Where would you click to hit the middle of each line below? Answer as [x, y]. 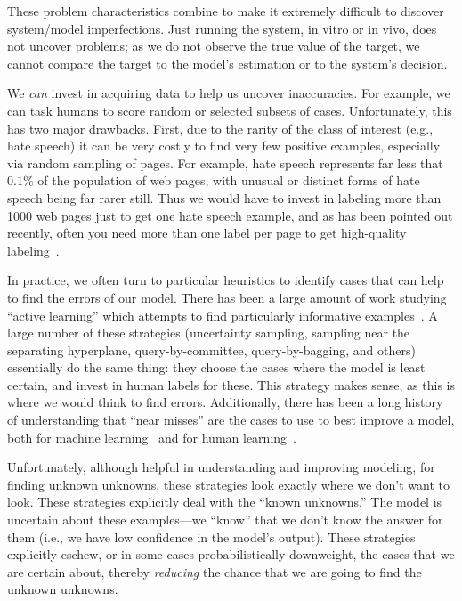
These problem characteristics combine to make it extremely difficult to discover [226, 11]
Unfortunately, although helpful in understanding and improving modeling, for [221, 467]
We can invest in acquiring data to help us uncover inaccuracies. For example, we [229, 93]
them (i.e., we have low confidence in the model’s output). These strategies [211, 536]
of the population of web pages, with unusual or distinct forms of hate [229, 180]
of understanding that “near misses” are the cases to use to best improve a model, [231, 420]
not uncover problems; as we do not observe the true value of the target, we [214, 46]
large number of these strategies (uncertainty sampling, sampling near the [209, 333]
